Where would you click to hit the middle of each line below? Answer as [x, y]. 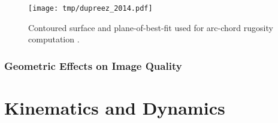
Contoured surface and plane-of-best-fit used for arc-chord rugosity [151, 27]
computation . [54, 39]
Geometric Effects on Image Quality [93, 65]
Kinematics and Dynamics [115, 107]
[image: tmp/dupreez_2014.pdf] [90, 8]
